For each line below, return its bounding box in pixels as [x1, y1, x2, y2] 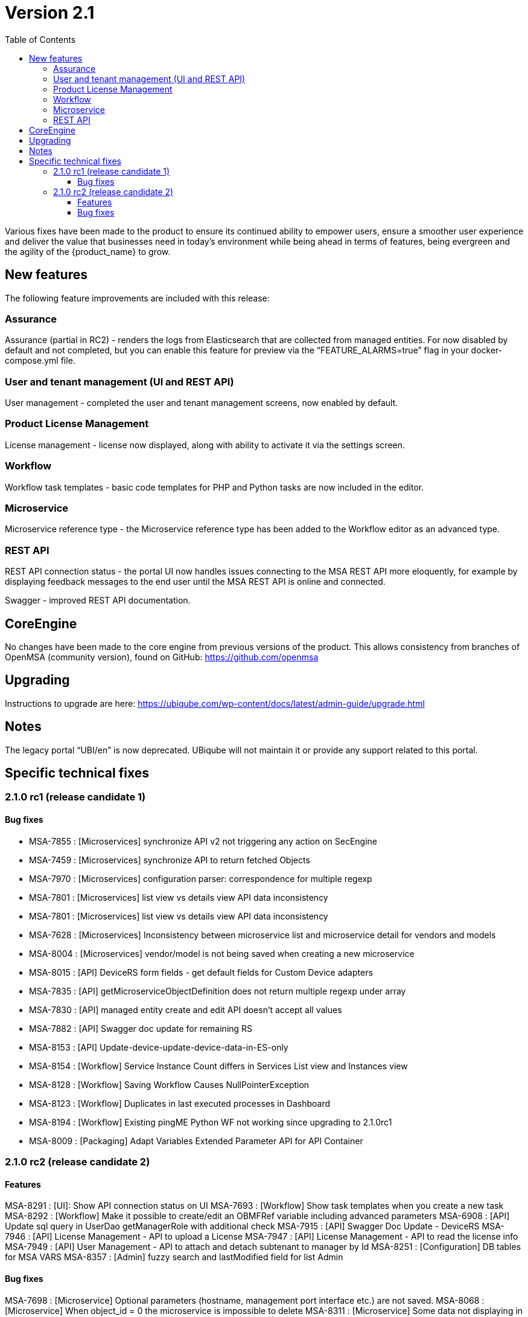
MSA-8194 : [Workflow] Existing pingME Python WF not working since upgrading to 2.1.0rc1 [29, 1116, 392, 1127]
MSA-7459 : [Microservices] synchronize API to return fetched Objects [29, 854, 310, 865]
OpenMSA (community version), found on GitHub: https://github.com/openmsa [5, 651, 319, 662]
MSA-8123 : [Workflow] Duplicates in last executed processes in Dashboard [29, 1098, 331, 1109]
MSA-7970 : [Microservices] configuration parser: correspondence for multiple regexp [29, 873, 372, 884]
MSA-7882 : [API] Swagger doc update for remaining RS [29, 1023, 253, 1034]
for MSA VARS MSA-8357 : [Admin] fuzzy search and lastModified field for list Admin [5, 1252, 343, 1263]
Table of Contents [5, 34, 76, 45]
